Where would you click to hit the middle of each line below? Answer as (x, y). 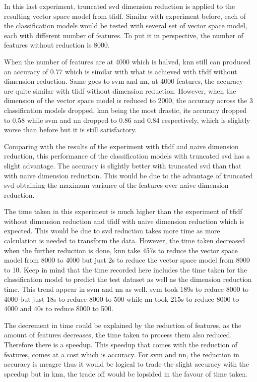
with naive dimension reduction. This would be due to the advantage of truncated (128, 175)
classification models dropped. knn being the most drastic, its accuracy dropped (126, 110)
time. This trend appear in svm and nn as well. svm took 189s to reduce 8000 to (126, 289)
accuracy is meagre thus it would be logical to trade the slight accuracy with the (127, 364)
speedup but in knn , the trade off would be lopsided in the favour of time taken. (126, 373)
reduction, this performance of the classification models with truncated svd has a (127, 156)
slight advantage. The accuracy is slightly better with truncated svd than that (123, 165)
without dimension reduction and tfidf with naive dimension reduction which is (124, 221)
